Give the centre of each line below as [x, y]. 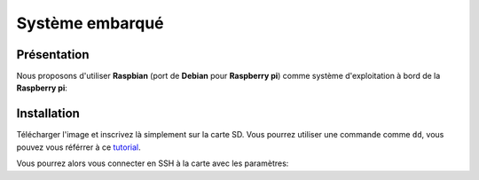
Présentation [53, 55]
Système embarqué [90, 23]
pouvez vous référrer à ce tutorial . [79, 147]
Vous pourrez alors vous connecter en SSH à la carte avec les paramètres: [153, 163]
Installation [48, 114]
